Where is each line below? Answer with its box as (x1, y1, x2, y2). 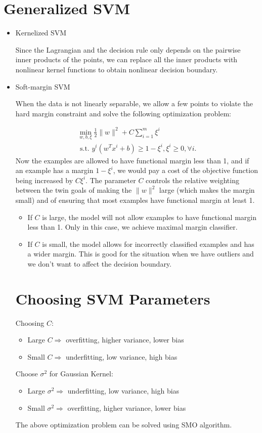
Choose (15, 368, 38, 379)
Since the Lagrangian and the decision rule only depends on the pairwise (15, 44, 241, 55)
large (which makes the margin (159, 185, 255, 195)
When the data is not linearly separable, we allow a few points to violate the (15, 98, 253, 109)
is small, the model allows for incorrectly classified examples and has (42, 238, 254, 249)
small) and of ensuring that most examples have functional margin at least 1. (15, 194, 255, 205)
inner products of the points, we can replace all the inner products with (15, 54, 238, 65)
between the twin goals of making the (15, 185, 132, 195)
